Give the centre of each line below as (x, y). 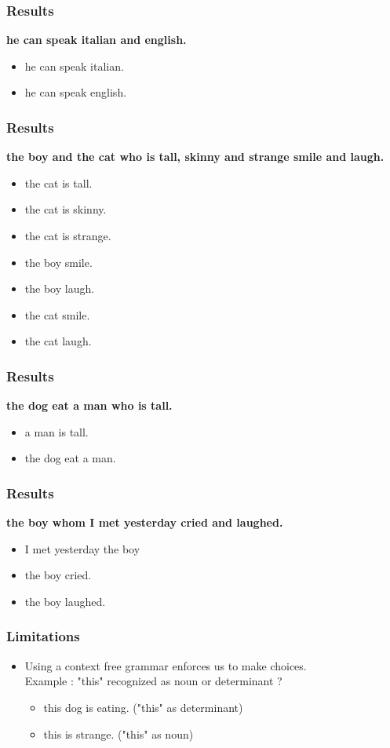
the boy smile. (58, 262)
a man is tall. (56, 431)
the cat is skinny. (66, 209)
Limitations (43, 636)
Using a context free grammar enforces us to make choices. (166, 665)
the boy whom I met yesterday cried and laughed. (145, 522)
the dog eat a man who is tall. (89, 405)
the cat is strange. (68, 235)
